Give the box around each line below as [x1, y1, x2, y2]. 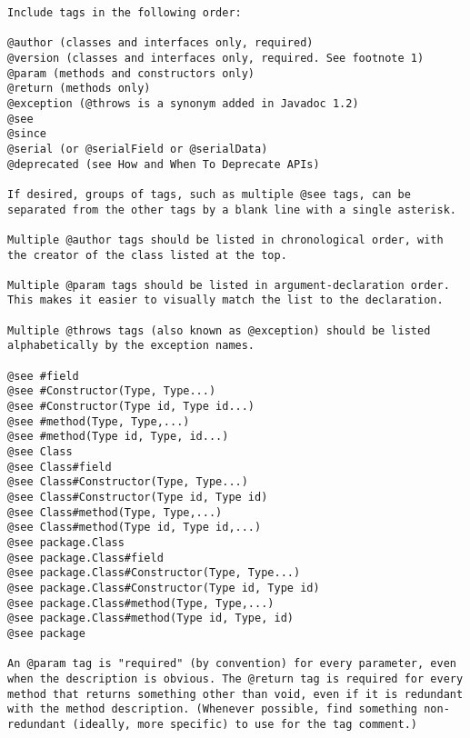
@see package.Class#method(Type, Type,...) [7, 596, 275, 610]
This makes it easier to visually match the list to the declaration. [7, 294, 444, 307]
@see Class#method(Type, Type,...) [7, 505, 223, 519]
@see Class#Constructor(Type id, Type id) [7, 491, 268, 504]
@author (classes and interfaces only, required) [7, 36, 314, 50]
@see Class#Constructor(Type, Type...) [7, 475, 248, 489]
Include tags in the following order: [7, 6, 242, 19]
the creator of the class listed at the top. [7, 248, 287, 262]
